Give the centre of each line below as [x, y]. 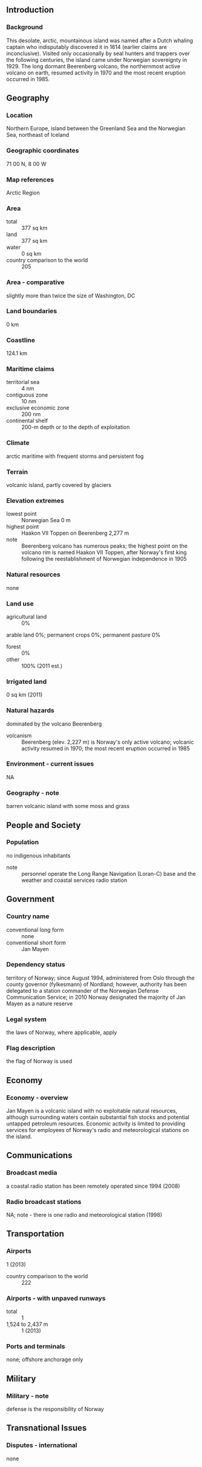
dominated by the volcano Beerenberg [54, 724]
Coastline [21, 340]
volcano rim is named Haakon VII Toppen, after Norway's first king [104, 552]
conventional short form [36, 942]
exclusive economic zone [38, 408]
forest [14, 646]
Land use [20, 603]
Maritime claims [30, 369]
